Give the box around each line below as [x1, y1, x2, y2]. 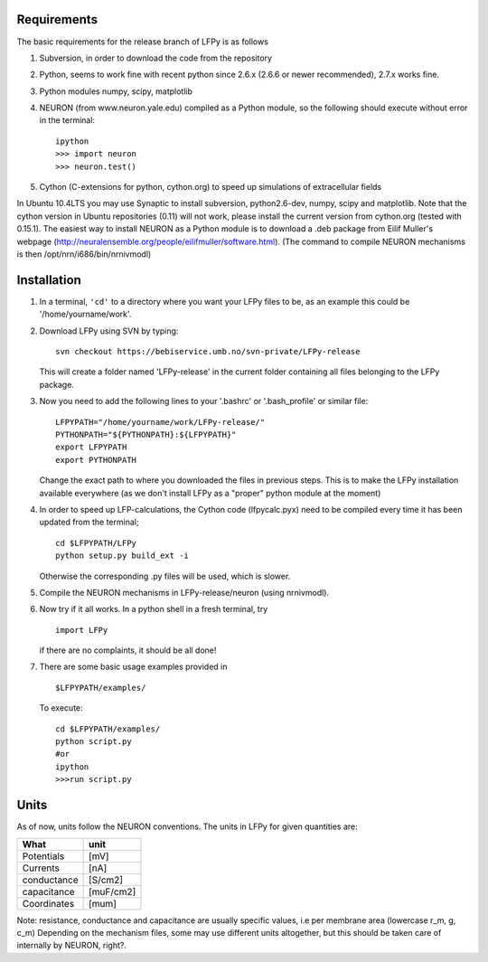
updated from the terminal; [39, 516, 139, 528]
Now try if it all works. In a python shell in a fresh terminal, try [39, 604, 268, 615]
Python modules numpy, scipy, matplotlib [39, 86, 193, 97]
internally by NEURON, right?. [16, 940, 127, 951]
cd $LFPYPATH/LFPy [55, 538, 137, 548]
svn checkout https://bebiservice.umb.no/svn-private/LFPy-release [55, 346, 361, 357]
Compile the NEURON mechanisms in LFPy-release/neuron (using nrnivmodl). [39, 587, 330, 598]
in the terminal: [39, 115, 95, 126]
